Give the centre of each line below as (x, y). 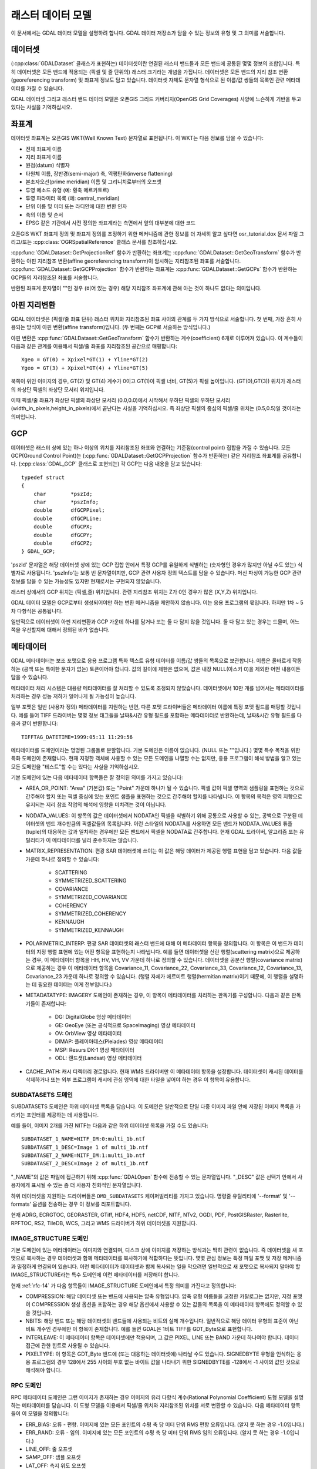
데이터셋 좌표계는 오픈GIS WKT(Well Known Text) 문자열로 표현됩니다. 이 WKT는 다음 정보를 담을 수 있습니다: (137, 138)
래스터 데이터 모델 (51, 15)
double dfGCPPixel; (69, 510)
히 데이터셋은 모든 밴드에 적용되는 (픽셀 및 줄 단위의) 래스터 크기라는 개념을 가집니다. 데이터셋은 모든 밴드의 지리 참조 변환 (149, 72)
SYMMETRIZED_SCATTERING (91, 881)
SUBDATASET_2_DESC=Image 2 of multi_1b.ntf (85, 1164)
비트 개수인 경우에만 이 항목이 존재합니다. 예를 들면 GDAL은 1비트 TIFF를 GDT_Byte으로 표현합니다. (139, 1329)
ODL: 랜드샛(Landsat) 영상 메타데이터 (98, 1058)
